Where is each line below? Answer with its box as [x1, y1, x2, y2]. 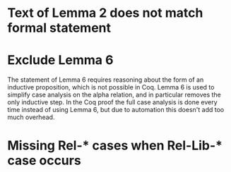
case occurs [7, 153, 81, 168]
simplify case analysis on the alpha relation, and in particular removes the [7, 90, 221, 99]
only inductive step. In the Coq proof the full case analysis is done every [7, 98, 218, 106]
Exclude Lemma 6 [7, 52, 114, 68]
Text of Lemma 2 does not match [7, 5, 203, 21]
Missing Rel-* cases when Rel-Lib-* [7, 137, 223, 154]
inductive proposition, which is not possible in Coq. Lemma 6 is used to [7, 83, 215, 92]
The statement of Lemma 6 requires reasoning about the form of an [7, 75, 204, 84]
